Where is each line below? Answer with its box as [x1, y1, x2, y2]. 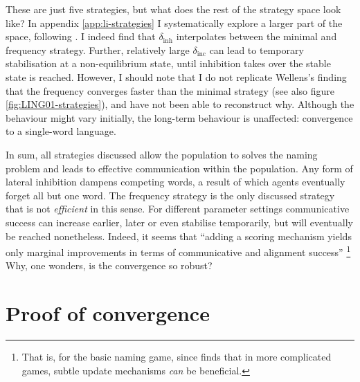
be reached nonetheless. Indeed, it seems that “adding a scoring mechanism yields [6, 228, 352, 243]
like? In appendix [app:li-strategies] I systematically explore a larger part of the [6, 15, 343, 30]
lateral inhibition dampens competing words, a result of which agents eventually [6, 174, 345, 189]
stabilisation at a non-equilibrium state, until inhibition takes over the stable [6, 56, 331, 71]
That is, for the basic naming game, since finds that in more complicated [21, 349, 332, 364]
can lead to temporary [209, 42, 304, 57]
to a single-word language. [6, 124, 116, 138]
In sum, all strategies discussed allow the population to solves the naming [6, 147, 318, 161]
